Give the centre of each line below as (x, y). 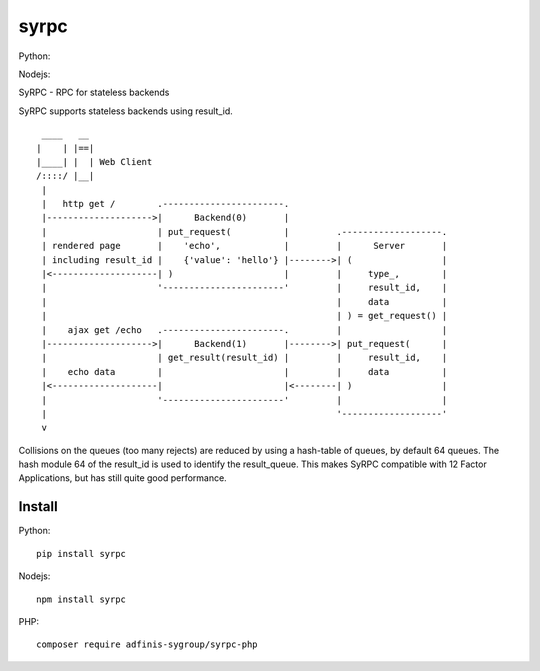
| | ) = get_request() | (244, 316)
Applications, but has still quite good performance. (122, 478)
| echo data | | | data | (244, 371)
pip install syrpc (81, 553)
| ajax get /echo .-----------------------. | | (244, 329)
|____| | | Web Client (94, 161)
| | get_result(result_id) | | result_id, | (244, 358)
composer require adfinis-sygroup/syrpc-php (147, 644)
